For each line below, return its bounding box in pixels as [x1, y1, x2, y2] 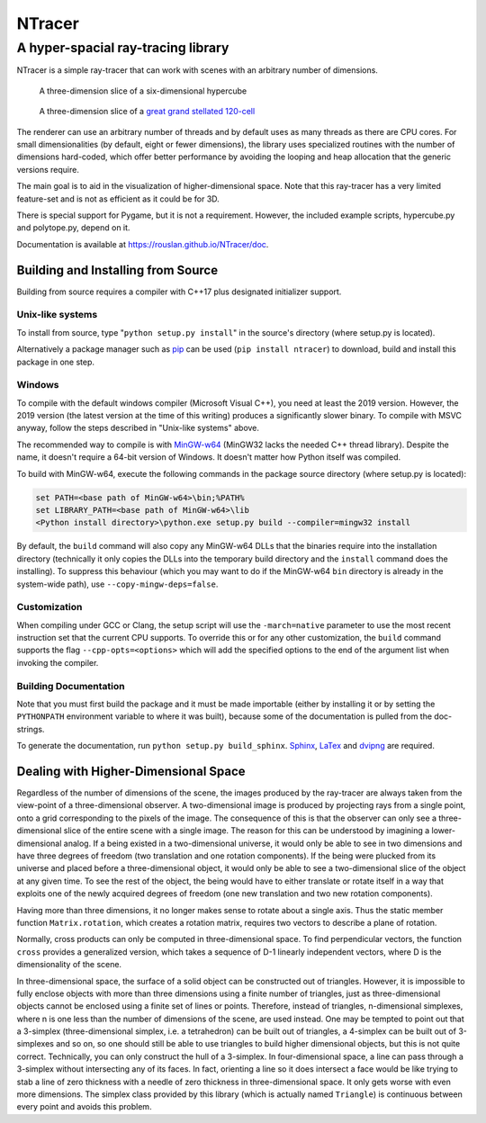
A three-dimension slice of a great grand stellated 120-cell [39, 106, 256, 117]
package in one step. [16, 356, 94, 367]
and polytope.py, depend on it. [16, 222, 130, 233]
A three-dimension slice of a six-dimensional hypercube [39, 85, 247, 96]
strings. [16, 723, 45, 734]
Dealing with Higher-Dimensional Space [16, 763, 247, 778]
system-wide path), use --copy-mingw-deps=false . [16, 579, 219, 589]
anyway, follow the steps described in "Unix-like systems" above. [16, 423, 260, 434]
